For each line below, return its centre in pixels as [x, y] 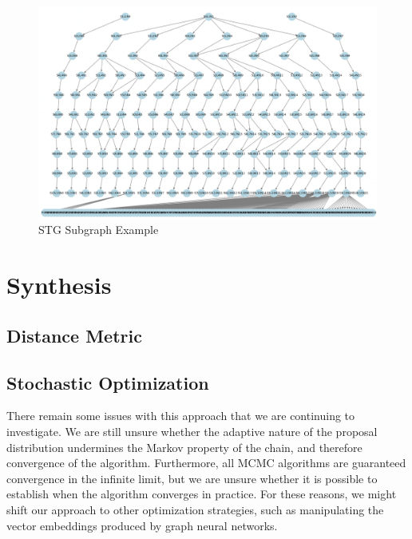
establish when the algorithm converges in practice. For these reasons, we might [202, 494]
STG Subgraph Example [99, 230]
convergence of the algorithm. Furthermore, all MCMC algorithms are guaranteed [206, 463]
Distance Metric [74, 335]
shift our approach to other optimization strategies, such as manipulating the [195, 509]
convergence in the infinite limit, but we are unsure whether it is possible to [192, 478]
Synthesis [59, 285]
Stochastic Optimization [108, 382]
